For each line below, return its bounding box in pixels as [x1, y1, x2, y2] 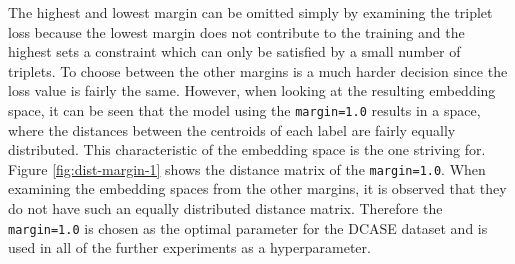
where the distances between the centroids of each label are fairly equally [8, 119, 456, 140]
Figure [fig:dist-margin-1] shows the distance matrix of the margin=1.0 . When [8, 158, 486, 179]
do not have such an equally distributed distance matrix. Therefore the [8, 198, 443, 219]
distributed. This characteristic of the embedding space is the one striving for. [8, 139, 486, 160]
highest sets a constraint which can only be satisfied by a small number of [8, 41, 461, 62]
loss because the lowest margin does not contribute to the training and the [8, 21, 465, 42]
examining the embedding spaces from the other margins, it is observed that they [8, 178, 507, 199]
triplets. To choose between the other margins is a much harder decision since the [8, 60, 508, 81]
